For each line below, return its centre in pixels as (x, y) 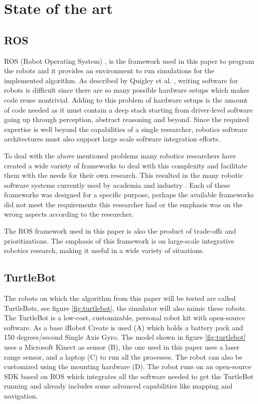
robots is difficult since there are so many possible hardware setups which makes (127, 90)
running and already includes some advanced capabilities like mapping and (118, 386)
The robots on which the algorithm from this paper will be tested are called (120, 298)
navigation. (21, 396)
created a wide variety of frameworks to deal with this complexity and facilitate (126, 165)
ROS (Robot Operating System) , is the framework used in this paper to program (129, 61)
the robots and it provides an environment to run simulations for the (109, 70)
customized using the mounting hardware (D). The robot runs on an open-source (128, 366)
